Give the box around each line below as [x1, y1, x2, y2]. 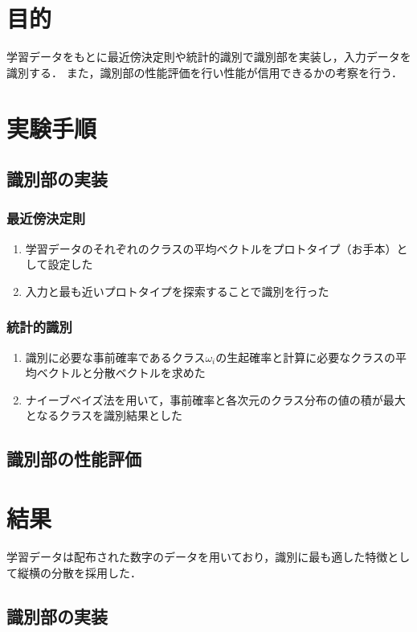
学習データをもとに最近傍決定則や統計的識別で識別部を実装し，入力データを [6, 48, 411, 65]
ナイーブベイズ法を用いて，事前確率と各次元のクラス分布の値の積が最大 [25, 391, 406, 408]
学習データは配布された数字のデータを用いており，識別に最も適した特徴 [6, 548, 388, 564]
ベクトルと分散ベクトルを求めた [36, 364, 206, 381]
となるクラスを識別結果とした [25, 407, 183, 424]
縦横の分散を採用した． [17, 564, 141, 581]
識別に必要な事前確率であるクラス [25, 348, 206, 365]
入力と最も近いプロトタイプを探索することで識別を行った [25, 282, 329, 299]
